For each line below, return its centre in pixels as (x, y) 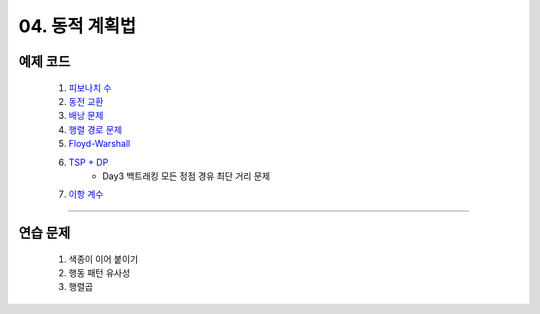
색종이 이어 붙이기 (103, 259)
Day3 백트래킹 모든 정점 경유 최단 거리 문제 (186, 176)
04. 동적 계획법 (77, 26)
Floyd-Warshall (99, 144)
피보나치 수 (90, 87)
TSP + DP (88, 162)
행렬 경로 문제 (95, 129)
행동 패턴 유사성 (99, 273)
